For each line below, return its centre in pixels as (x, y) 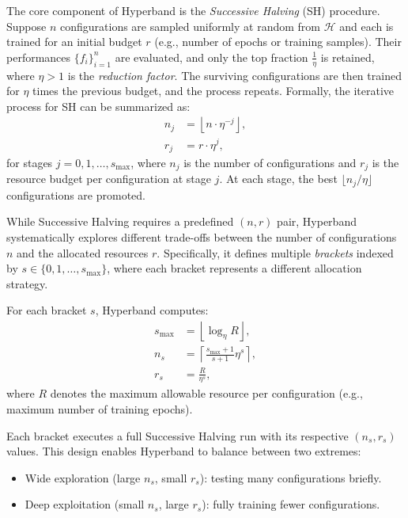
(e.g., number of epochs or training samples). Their (278, 42)
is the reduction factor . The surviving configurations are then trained (234, 75)
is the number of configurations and (270, 162)
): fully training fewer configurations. (291, 504)
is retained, (348, 57)
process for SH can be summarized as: (98, 106)
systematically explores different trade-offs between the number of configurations (202, 237)
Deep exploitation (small (85, 504)
